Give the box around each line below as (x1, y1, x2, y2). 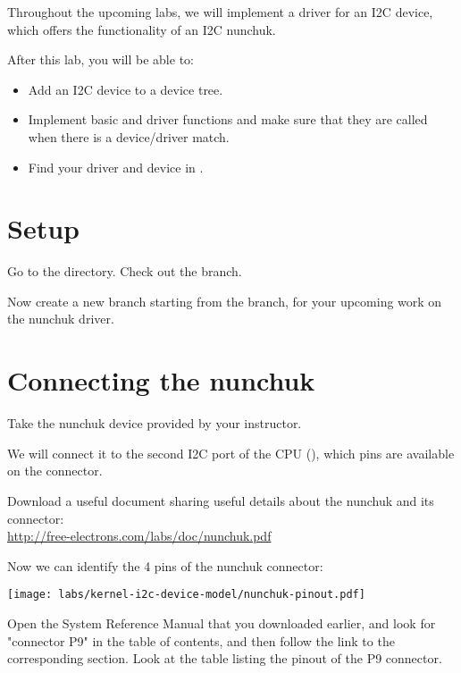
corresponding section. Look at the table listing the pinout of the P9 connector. (7, 649, 442, 668)
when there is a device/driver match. (28, 127, 230, 146)
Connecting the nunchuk (7, 362, 315, 399)
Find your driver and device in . (28, 157, 204, 176)
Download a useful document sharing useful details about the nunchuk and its (7, 491, 434, 509)
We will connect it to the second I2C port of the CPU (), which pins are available (7, 443, 455, 462)
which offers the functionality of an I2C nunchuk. (7, 20, 276, 38)
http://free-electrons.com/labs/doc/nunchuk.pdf (7, 526, 272, 545)
